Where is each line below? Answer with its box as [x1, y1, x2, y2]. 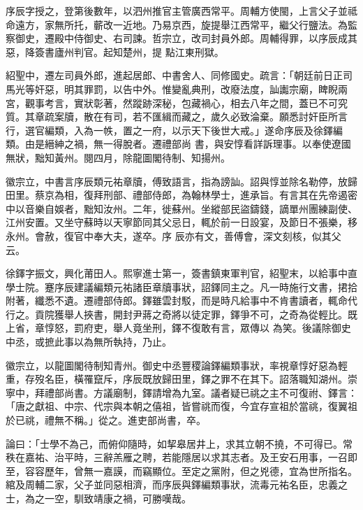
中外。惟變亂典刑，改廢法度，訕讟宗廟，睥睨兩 [132, 81, 348, 96]
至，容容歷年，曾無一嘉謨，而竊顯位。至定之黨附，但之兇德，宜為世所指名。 [6, 463, 357, 478]
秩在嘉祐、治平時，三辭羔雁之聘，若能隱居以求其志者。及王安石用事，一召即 [6, 450, 357, 465]
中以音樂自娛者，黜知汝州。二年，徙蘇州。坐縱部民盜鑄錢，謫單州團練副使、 [6, 201, 357, 215]
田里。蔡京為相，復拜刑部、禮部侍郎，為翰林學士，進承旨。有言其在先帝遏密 [6, 187, 357, 202]
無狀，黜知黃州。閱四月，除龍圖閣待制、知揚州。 [6, 150, 230, 164]
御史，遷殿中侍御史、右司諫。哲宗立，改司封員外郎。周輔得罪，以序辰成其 [15, 31, 357, 45]
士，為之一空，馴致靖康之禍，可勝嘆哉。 [6, 491, 191, 505]
